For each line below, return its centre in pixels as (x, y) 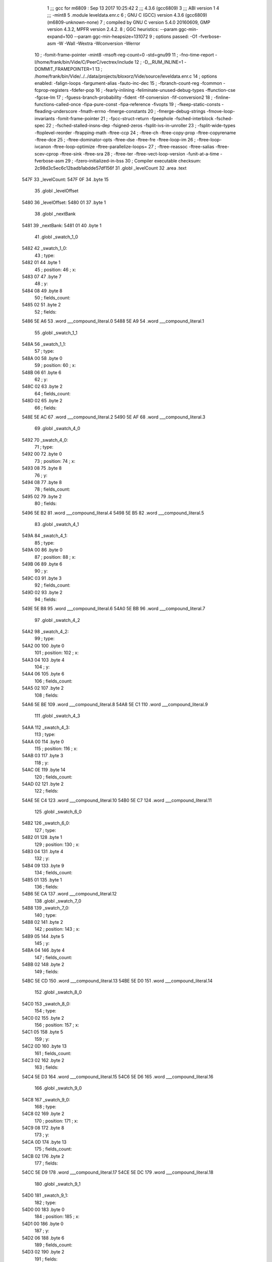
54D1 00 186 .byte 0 (43, 1224)
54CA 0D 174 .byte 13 (44, 1142)
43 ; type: (45, 255)
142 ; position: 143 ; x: (57, 929)
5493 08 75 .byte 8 (42, 468)
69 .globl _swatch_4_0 (57, 429)
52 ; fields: (46, 312)
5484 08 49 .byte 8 (42, 291)
